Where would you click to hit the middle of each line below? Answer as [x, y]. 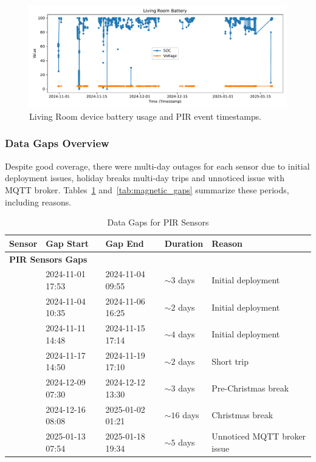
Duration [184, 243]
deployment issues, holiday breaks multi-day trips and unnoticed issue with [145, 178]
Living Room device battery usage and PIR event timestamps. [146, 116]
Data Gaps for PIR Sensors [158, 222]
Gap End [125, 243]
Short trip [230, 361]
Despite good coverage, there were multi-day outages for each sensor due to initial [157, 166]
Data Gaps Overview [57, 143]
